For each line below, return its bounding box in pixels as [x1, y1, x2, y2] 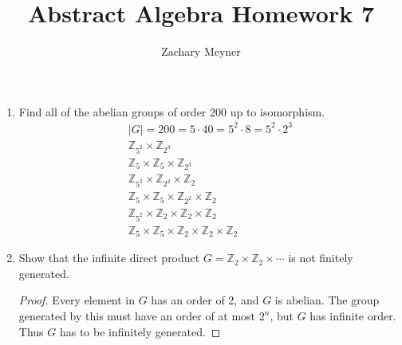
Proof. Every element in [18, 292, 136, 308]
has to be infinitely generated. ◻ [59, 323, 221, 339]
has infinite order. [309, 308, 396, 324]
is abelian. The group [274, 292, 380, 308]
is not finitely [288, 249, 353, 266]
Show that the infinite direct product [18, 249, 200, 266]
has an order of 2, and [151, 292, 259, 308]
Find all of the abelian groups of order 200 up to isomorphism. [18, 103, 325, 120]
